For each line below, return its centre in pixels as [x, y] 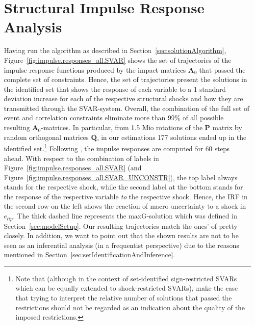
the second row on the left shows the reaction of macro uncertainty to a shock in [125, 206]
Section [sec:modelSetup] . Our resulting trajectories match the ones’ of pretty [121, 226]
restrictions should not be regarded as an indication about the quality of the [130, 307]
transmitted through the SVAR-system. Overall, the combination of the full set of [127, 108]
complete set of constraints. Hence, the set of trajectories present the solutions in [126, 79]
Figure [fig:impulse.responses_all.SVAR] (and [73, 168]
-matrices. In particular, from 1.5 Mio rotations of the [122, 127]
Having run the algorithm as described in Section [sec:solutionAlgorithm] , [115, 50]
